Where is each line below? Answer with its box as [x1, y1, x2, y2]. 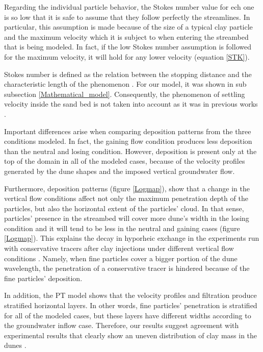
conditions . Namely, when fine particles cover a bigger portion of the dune [4, 253, 238, 263]
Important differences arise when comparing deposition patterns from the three [4, 125, 251, 136]
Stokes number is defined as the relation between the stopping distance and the [4, 68, 252, 79]
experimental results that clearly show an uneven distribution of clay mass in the [4, 330, 257, 340]
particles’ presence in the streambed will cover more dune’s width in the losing [4, 213, 249, 223]
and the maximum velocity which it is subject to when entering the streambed [4, 31, 249, 42]
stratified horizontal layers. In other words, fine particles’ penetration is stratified [4, 300, 257, 311]
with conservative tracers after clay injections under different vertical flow [4, 243, 234, 254]
